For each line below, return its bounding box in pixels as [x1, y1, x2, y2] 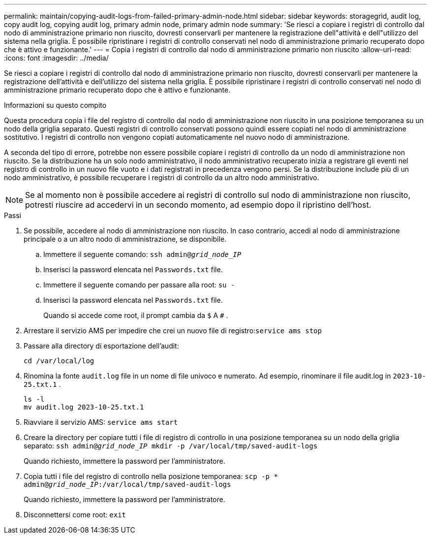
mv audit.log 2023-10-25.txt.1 [24, 403, 144, 411]
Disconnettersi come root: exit [24, 510, 126, 519]
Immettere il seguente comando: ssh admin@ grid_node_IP [43, 250, 242, 258]
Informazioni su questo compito [4, 101, 107, 109]
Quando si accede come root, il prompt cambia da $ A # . [43, 311, 228, 319]
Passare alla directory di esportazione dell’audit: [24, 342, 179, 350]
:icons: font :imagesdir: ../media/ [4, 54, 109, 62]
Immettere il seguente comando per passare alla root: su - [43, 281, 235, 289]
